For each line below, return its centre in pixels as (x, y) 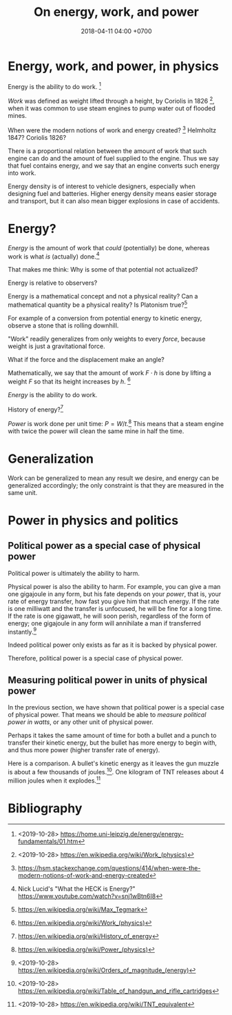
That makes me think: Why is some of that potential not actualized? (103, 270)
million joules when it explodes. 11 (54, 780)
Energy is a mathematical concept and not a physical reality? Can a (103, 297)
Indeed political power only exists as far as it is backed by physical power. (113, 645)
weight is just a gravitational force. (56, 346)
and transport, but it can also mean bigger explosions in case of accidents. (114, 201)
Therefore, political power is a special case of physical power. (95, 659)
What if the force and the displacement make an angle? (86, 359)
